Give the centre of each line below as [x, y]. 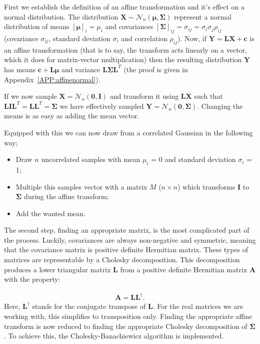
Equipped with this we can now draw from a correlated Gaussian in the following [128, 132]
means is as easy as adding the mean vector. [72, 116]
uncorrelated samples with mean [91, 159]
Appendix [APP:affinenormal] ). [52, 79]
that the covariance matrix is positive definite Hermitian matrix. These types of [126, 249]
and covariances [129, 26]
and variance [81, 69]
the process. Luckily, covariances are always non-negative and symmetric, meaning [130, 239]
